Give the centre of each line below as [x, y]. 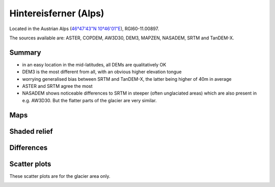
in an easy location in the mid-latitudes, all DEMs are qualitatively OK [94, 64]
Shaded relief [31, 131]
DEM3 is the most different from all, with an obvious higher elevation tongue [102, 72]
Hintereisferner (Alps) [57, 13]
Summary [25, 52]
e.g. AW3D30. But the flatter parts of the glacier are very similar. [90, 100]
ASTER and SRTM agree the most [57, 86]
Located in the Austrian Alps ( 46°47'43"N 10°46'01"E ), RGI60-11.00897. [84, 29]
